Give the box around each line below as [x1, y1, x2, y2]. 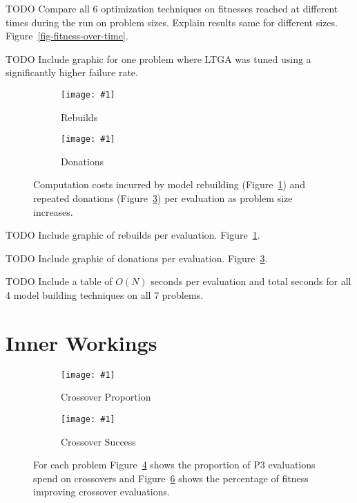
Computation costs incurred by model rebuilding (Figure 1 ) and [33, 177, 306, 192]
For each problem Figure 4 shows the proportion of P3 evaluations [33, 457, 316, 472]
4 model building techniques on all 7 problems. [6, 288, 204, 302]
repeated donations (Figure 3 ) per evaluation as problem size [33, 191, 293, 205]
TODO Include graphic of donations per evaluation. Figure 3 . [6, 250, 268, 265]
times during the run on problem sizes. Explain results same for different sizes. [6, 15, 338, 29]
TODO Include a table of [6, 274, 113, 289]
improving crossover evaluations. [33, 484, 170, 499]
